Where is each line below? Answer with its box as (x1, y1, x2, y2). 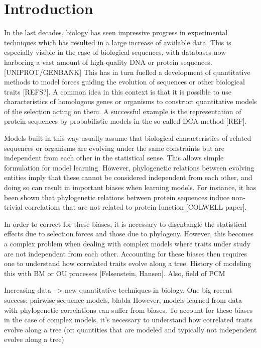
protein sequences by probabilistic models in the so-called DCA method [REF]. (4, 116, 247, 126)
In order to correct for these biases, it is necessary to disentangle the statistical (4, 218, 247, 229)
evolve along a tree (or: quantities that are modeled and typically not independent (4, 324, 257, 334)
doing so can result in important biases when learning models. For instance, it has (4, 182, 256, 193)
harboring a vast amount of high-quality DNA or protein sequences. (4, 56, 212, 67)
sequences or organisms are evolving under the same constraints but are (4, 142, 225, 153)
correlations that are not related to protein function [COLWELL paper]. (25, 202, 247, 212)
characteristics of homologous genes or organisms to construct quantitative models (4, 96, 257, 107)
